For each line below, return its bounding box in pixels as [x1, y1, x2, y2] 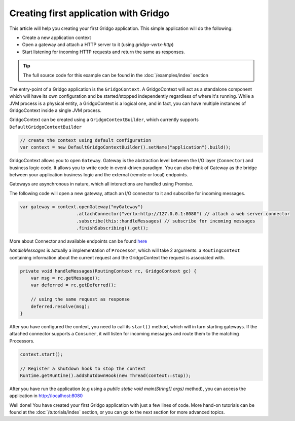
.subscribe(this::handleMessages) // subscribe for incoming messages [76, 218, 255, 224]
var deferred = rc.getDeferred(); [30, 282, 117, 288]
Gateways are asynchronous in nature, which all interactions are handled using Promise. [9, 181, 194, 187]
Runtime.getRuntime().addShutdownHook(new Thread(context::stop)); [20, 372, 192, 378]
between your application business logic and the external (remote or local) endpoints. [9, 171, 189, 177]
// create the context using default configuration [20, 137, 152, 143]
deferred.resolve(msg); [30, 303, 90, 309]
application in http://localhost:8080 [9, 393, 83, 399]
